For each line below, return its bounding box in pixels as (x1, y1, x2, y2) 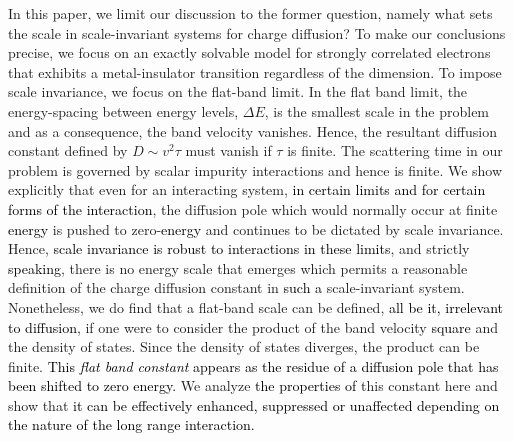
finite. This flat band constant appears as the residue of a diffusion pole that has (8, 355, 499, 376)
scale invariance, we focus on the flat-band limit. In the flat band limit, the (8, 81, 468, 102)
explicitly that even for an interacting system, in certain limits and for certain (8, 179, 486, 200)
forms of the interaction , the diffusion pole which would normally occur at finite (8, 198, 498, 219)
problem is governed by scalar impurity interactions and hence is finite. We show (8, 159, 503, 180)
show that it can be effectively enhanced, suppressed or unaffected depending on (8, 394, 500, 415)
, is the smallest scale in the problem (264, 100, 490, 121)
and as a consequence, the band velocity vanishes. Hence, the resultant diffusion (8, 120, 497, 141)
